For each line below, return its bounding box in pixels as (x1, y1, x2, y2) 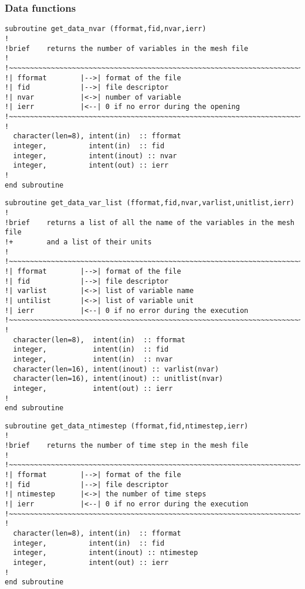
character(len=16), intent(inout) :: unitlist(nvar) (13, 374, 223, 383)
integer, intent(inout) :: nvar (13, 151, 177, 160)
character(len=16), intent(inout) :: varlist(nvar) (13, 365, 219, 373)
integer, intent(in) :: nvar (13, 355, 173, 363)
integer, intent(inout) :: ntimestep (13, 549, 198, 557)
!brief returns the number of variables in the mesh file (5, 44, 249, 53)
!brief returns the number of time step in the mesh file (5, 441, 249, 450)
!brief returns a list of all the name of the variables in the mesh (5, 218, 294, 227)
